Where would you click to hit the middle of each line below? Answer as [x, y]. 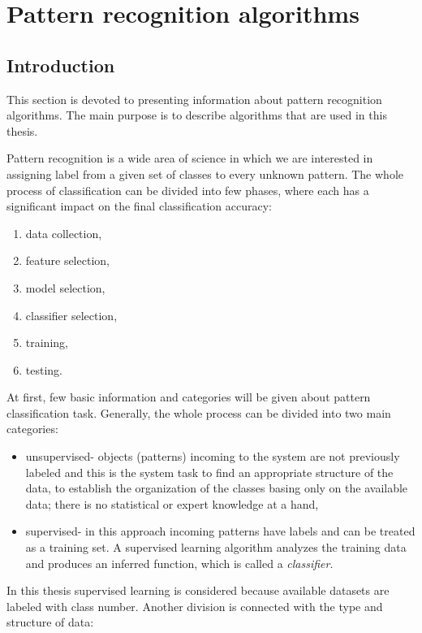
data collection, [64, 233]
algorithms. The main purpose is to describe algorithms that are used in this [197, 115]
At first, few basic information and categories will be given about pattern [189, 397]
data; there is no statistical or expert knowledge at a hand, [172, 503]
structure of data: [50, 622]
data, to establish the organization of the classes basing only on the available [217, 488]
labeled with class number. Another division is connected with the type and [195, 606]
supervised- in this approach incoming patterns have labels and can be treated [220, 531]
